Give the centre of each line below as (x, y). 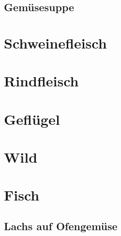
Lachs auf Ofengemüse (61, 226)
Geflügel (32, 119)
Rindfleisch (41, 81)
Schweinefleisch (55, 42)
